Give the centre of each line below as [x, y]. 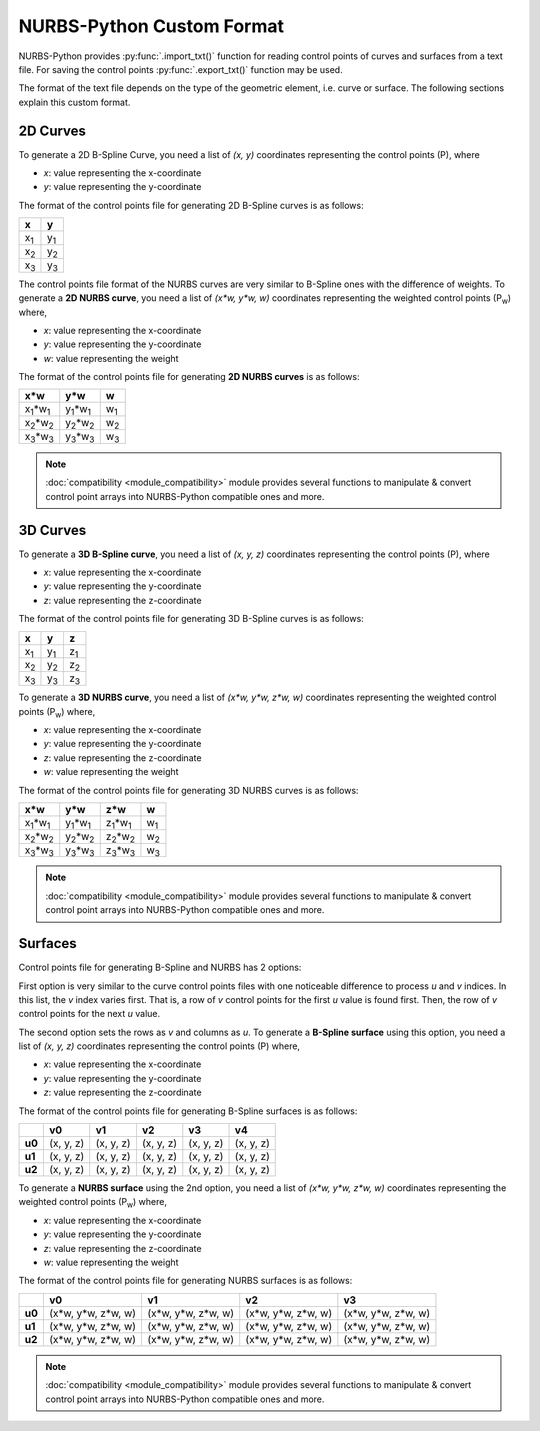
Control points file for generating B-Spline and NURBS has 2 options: [160, 967]
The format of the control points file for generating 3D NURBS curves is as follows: [188, 790]
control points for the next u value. [89, 1014]
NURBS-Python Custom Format [151, 26]
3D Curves [52, 530]
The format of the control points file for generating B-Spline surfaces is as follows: [188, 1111]
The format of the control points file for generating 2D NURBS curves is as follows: [189, 377]
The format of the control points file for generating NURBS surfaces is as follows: [185, 1281]
